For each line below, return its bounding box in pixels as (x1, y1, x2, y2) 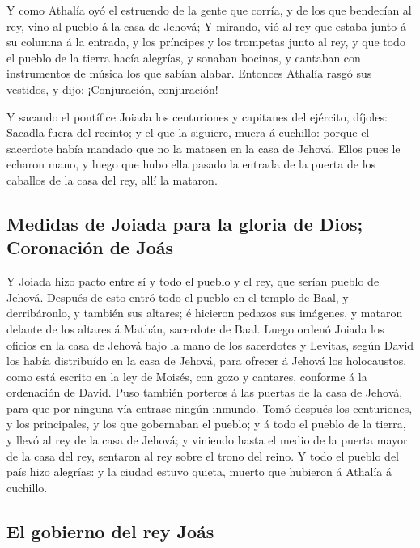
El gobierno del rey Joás (6, 518, 214, 543)
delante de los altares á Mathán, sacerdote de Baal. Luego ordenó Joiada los (6, 320, 384, 337)
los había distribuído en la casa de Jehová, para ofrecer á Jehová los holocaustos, (6, 352, 407, 369)
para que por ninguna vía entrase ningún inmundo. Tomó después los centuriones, (6, 399, 413, 416)
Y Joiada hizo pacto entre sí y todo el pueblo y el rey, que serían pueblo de (6, 273, 380, 290)
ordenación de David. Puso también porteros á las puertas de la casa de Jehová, (6, 384, 403, 401)
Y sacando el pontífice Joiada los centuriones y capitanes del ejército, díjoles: (6, 108, 388, 125)
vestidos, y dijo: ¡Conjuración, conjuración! (6, 80, 218, 97)
